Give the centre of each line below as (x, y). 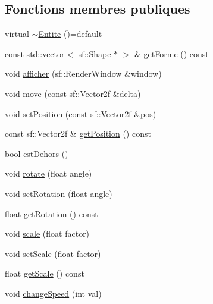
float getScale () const (45, 273)
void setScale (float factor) (53, 253)
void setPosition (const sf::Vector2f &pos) (81, 113)
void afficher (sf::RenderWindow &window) (83, 73)
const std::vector (35, 53)
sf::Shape (95, 53)
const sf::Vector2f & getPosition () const (78, 134)
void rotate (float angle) (48, 173)
